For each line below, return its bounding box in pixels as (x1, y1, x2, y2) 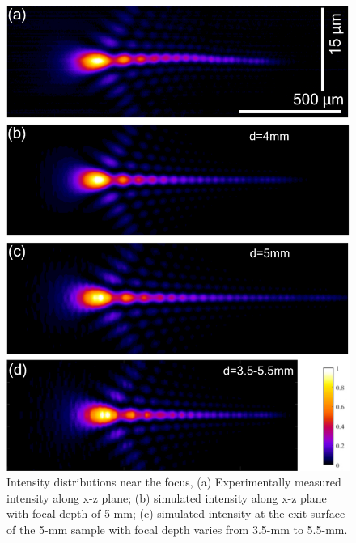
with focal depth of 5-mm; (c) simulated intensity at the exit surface (6, 505, 345, 522)
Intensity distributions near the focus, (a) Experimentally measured (6, 473, 341, 490)
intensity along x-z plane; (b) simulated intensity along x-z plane (6, 489, 327, 506)
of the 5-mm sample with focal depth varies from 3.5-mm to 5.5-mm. (6, 520, 348, 537)
